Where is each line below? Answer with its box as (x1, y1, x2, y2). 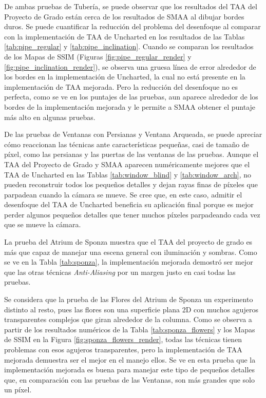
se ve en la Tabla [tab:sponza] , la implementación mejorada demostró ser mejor (4, 256, 253, 267)
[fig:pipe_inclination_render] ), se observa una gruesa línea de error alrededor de (4, 61, 256, 72)
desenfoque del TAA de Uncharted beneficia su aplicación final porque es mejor (4, 199, 254, 210)
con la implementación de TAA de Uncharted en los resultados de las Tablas (4, 31, 245, 42)
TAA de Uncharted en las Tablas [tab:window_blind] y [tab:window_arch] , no (4, 169, 251, 180)
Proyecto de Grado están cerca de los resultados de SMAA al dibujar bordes (4, 11, 244, 22)
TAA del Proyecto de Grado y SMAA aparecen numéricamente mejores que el (4, 158, 250, 169)
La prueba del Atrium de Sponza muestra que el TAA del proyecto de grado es (4, 236, 253, 247)
